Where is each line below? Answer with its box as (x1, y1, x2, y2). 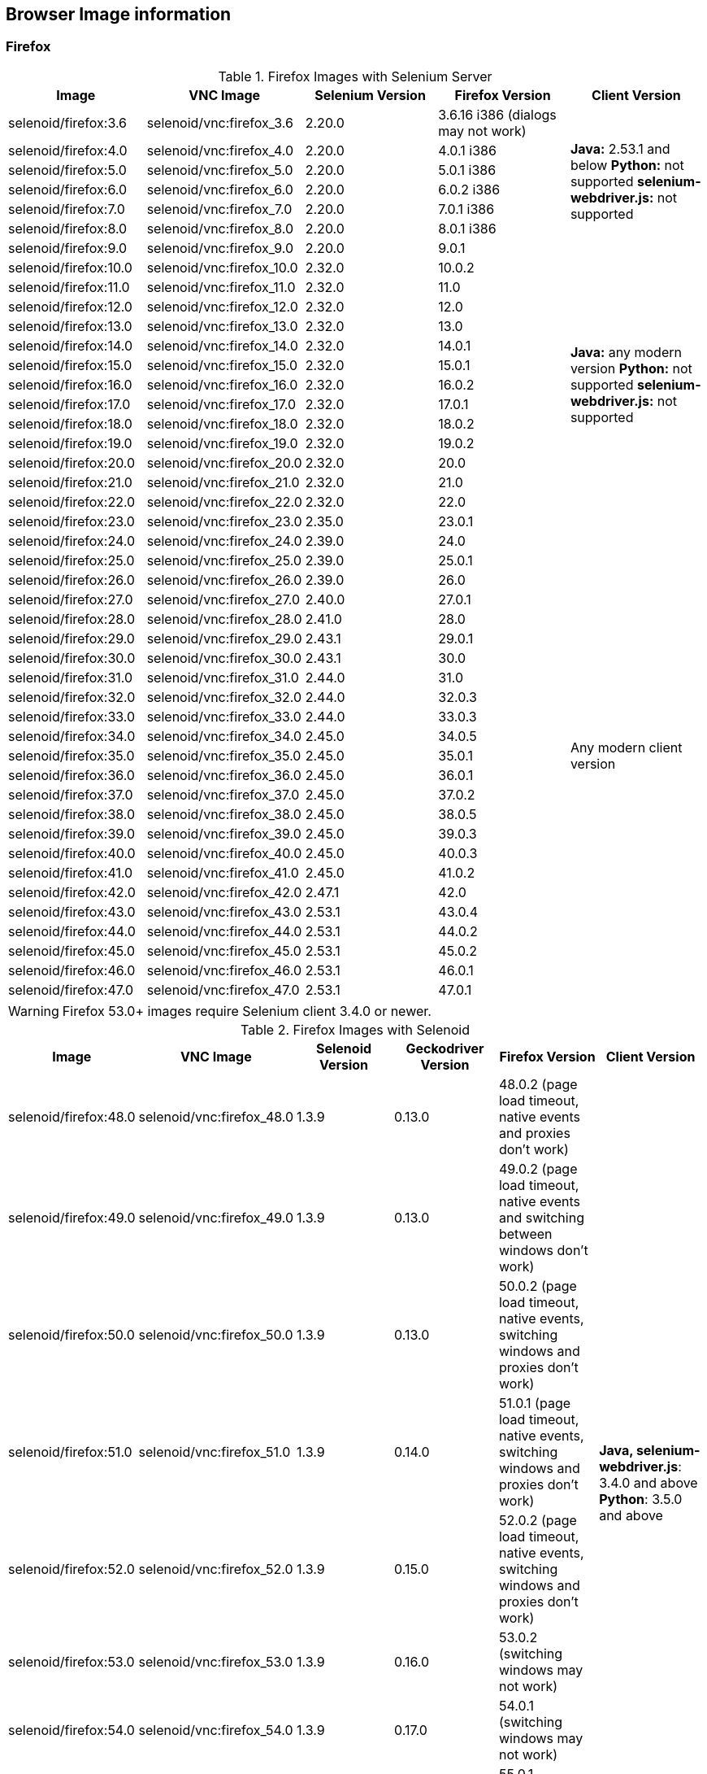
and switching (498, 1209, 584, 1226)
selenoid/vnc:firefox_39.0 (146, 825, 301, 842)
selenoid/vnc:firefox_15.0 (146, 356, 298, 373)
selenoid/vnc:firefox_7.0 (146, 200, 293, 217)
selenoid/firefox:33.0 (8, 708, 136, 725)
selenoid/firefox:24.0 (8, 532, 135, 549)
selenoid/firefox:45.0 (8, 942, 136, 959)
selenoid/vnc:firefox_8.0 (146, 220, 294, 237)
